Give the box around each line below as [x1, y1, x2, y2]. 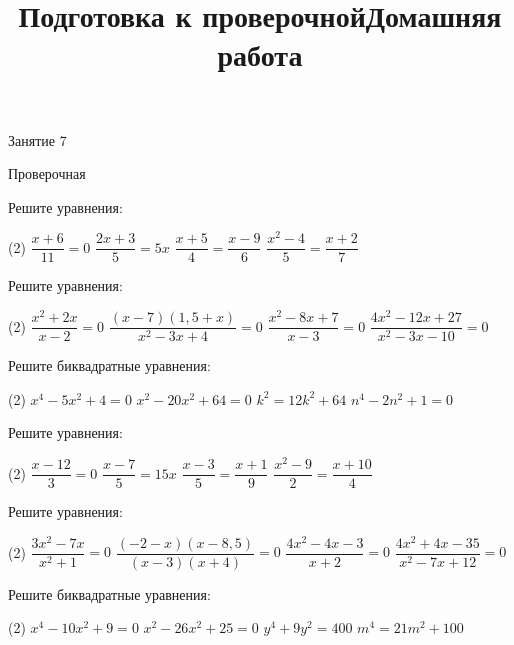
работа [217, 34, 303, 75]
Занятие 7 [8, 129, 67, 150]
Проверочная [8, 163, 86, 184]
